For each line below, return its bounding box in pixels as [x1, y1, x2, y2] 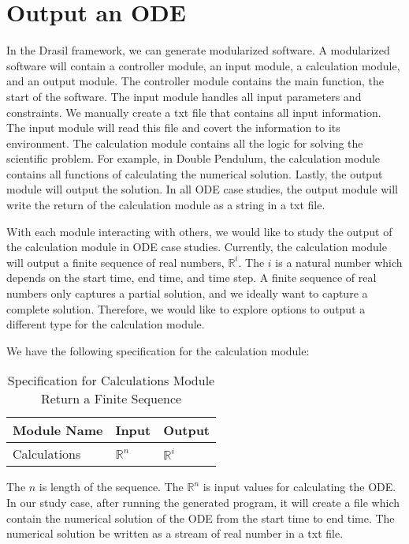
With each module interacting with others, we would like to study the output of [6, 223, 392, 239]
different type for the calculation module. [6, 316, 205, 332]
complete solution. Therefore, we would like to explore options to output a [6, 300, 366, 317]
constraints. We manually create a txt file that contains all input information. [6, 103, 381, 120]
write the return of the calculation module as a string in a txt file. [6, 197, 325, 213]
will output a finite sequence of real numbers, [6, 253, 225, 270]
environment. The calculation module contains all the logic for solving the [6, 134, 363, 151]
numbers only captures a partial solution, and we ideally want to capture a [6, 285, 368, 302]
